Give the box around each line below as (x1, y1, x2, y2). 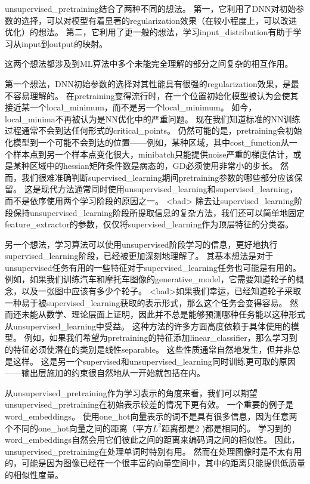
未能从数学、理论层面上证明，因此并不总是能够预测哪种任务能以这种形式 (21, 308, 305, 320)
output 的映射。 (49, 37, 107, 50)
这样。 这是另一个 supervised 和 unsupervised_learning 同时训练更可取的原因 (13, 354, 296, 367)
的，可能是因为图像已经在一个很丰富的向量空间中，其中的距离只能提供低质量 (5, 457, 305, 469)
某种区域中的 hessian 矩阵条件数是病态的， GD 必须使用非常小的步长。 (13, 159, 278, 172)
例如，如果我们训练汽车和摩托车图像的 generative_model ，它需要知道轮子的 (5, 273, 296, 285)
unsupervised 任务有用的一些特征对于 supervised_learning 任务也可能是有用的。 (5, 261, 302, 273)
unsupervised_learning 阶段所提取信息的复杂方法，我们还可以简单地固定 (30, 206, 305, 218)
